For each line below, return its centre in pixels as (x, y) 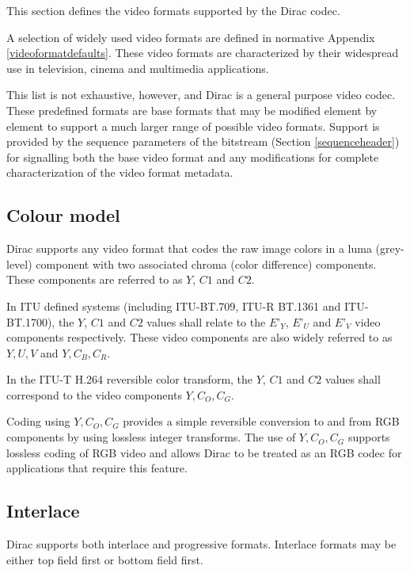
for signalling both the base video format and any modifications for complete (193, 157)
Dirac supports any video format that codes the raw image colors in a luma (189, 248)
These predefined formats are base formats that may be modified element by (192, 110)
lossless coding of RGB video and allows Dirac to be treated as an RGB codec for (204, 452)
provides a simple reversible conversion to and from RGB (261, 421)
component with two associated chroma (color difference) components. (206, 264)
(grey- (390, 248)
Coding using (38, 421)
